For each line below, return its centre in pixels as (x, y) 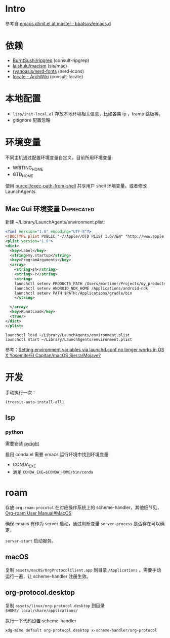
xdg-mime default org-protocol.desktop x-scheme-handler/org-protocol (81, 630)
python (14, 432)
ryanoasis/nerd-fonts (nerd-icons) (48, 71)
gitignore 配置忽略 (31, 120)
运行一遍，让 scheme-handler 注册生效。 (48, 576)
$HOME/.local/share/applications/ (42, 611)
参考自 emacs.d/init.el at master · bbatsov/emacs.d (58, 23)
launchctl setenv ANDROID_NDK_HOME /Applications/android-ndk (81, 288)
